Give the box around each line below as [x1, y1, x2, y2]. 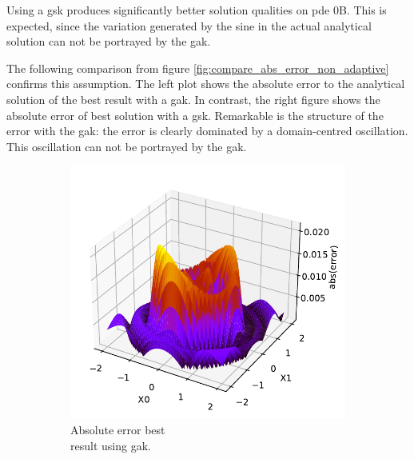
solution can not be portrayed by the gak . [6, 33, 211, 50]
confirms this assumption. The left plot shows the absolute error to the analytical [6, 75, 405, 92]
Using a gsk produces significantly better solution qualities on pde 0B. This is [6, 2, 387, 18]
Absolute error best [70, 421, 165, 437]
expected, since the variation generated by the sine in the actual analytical [6, 17, 372, 34]
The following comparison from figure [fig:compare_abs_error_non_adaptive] [6, 59, 389, 76]
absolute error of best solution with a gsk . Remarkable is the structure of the [6, 106, 384, 123]
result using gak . [70, 437, 151, 453]
